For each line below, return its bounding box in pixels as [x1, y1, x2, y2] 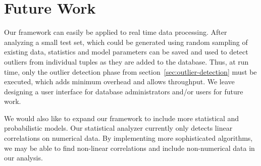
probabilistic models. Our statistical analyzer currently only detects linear [4, 123, 233, 133]
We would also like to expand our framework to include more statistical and [4, 113, 239, 123]
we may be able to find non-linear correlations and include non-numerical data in [4, 142, 255, 153]
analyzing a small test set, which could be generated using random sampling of [4, 36, 248, 47]
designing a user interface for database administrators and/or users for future [4, 86, 243, 96]
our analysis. [4, 152, 43, 163]
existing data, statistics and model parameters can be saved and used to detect [4, 46, 248, 57]
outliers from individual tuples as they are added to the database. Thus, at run [4, 56, 249, 67]
